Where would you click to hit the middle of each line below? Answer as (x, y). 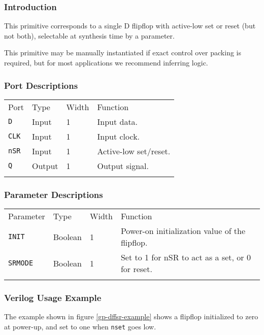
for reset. (136, 269)
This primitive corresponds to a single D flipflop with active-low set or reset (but (130, 26)
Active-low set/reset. (134, 151)
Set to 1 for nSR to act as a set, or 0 (186, 257)
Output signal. (123, 165)
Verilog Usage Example (53, 297)
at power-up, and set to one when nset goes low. (80, 326)
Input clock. (119, 136)
